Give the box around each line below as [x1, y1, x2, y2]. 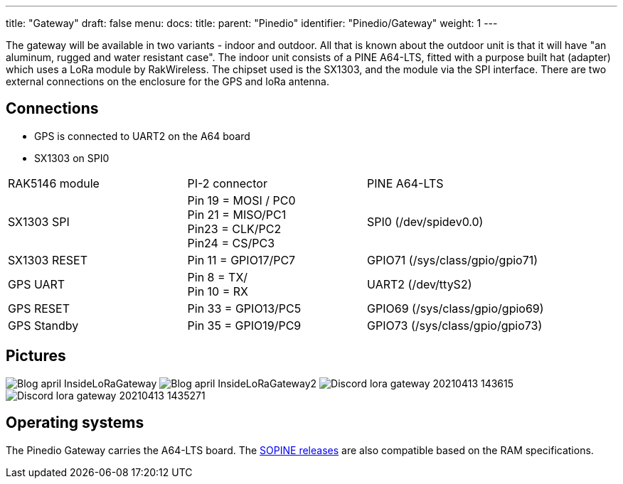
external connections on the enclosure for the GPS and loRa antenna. [6, 75, 329, 87]
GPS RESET [8, 301, 70, 316]
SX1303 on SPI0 [34, 151, 110, 164]
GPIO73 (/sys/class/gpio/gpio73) [367, 318, 543, 333]
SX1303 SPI [8, 214, 70, 229]
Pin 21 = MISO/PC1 [187, 207, 287, 222]
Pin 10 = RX [187, 284, 248, 299]
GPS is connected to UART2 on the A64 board [34, 129, 250, 142]
